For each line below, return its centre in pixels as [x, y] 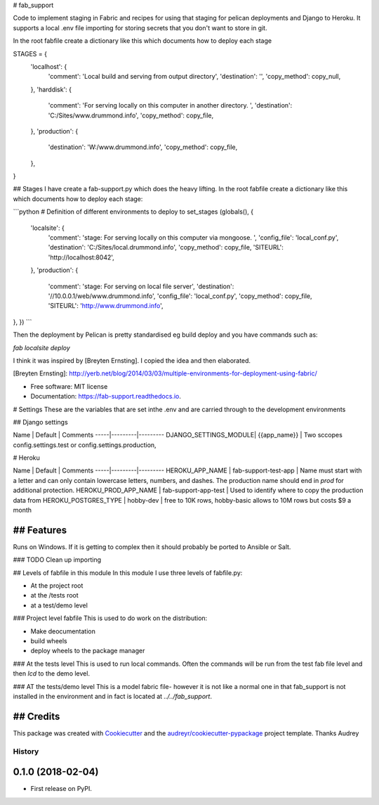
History [26, 751]
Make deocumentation [63, 631]
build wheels [49, 641]
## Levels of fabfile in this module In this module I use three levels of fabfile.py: [128, 572]
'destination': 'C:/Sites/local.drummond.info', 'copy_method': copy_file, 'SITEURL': [166, 247]
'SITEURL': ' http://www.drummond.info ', [106, 306]
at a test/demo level [59, 605]
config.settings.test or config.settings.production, [85, 445]
